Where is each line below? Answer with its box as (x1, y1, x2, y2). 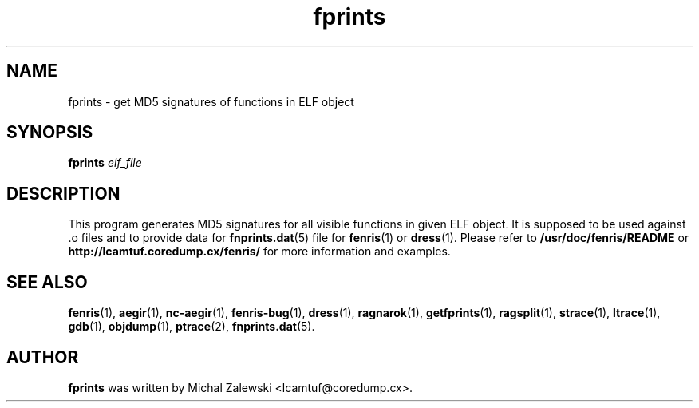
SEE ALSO (6, 271, 88, 292)
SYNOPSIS (6, 122, 93, 143)
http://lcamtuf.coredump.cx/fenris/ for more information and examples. (68, 244, 451, 259)
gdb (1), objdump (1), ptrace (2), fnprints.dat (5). (68, 319, 315, 334)
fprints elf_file (68, 156, 142, 170)
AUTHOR (6, 347, 79, 367)
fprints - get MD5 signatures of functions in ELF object (68, 94, 354, 109)
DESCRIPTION (6, 183, 120, 204)
